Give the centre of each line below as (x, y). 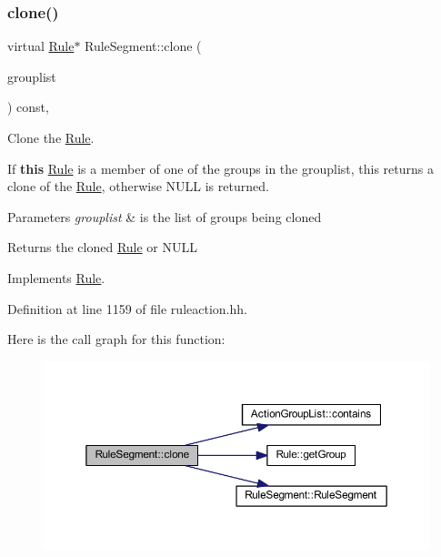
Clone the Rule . (51, 137)
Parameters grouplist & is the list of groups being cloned (165, 216)
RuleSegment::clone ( (143, 46)
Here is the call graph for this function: (116, 339)
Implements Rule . (56, 277)
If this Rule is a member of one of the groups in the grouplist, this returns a (220, 168)
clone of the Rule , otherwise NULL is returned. (138, 186)
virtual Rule (41, 46)
